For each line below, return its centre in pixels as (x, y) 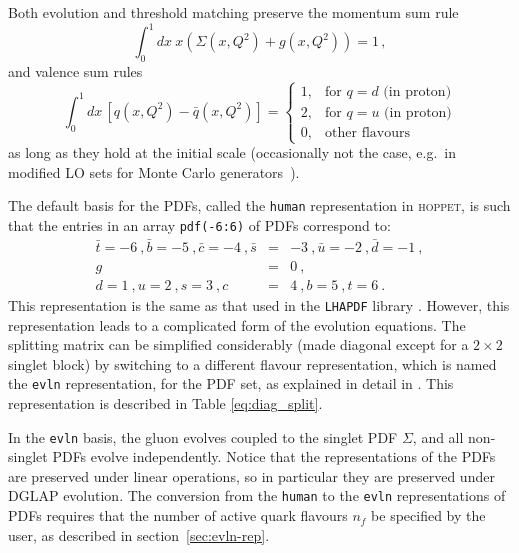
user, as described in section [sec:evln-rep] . (139, 534)
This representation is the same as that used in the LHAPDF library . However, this (259, 304)
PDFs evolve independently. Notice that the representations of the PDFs (274, 456)
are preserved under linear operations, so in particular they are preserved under (251, 475)
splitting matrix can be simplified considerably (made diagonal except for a (238, 344)
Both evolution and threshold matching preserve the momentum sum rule (233, 12)
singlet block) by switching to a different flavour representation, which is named (252, 363)
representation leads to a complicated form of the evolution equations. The (237, 324)
